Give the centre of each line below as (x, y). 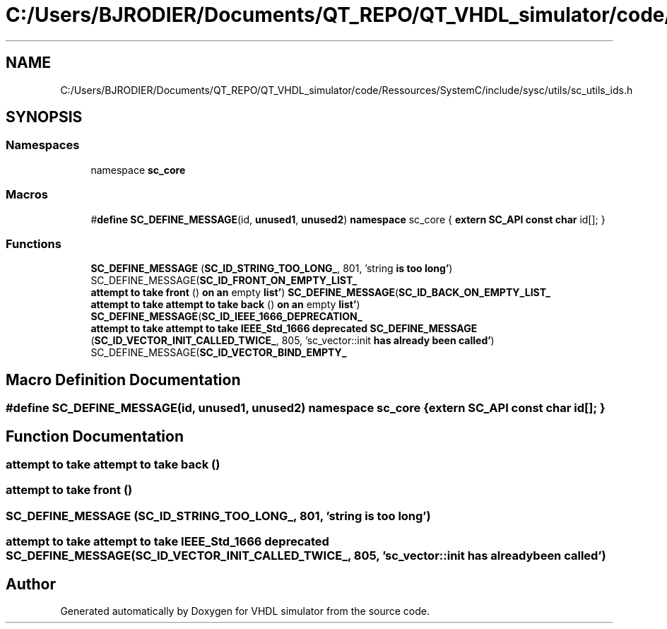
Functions (34, 243)
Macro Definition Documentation (123, 380)
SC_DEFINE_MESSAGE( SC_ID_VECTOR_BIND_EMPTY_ (219, 353)
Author (31, 584)
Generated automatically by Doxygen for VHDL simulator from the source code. (245, 611)
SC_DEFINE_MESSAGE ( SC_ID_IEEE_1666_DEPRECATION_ (226, 317)
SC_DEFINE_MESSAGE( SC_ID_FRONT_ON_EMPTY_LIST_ (224, 281)
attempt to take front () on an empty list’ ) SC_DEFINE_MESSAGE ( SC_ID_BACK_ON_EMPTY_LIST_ (320, 293)
